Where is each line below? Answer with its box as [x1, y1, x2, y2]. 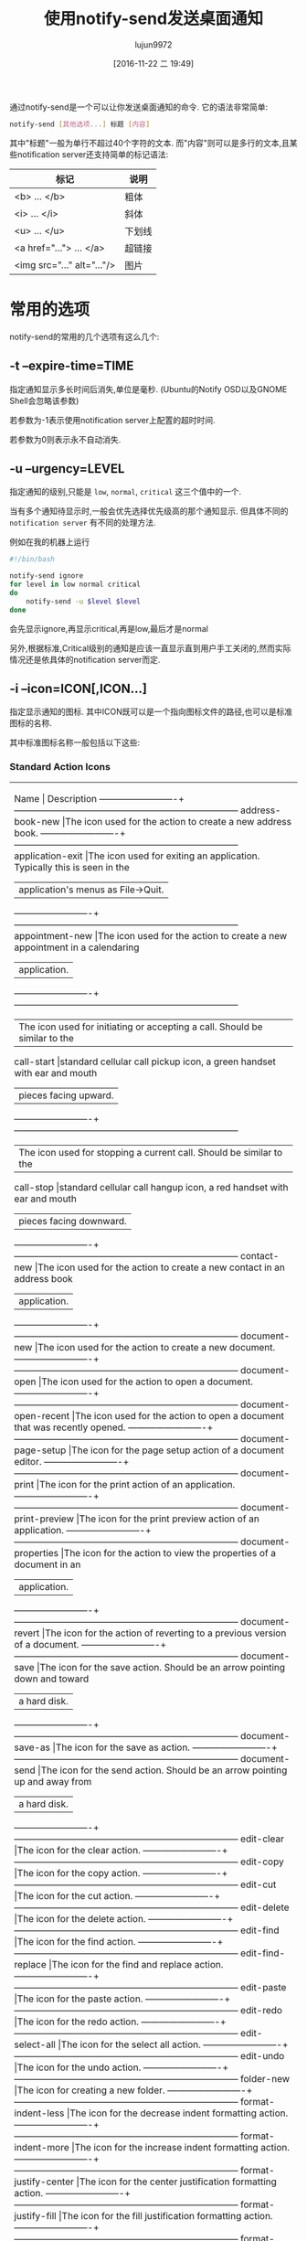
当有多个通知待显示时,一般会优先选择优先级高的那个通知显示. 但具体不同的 [9, 506, 290, 517]
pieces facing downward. [18, 1214, 128, 1227]
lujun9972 [134, 38, 173, 50]
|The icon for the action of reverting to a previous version [41, 1627, 287, 1639]
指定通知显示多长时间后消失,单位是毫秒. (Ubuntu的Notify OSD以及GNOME [9, 383, 288, 394]
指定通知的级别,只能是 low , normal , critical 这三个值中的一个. [9, 486, 242, 497]
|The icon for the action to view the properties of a [60, 1546, 277, 1559]
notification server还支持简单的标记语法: [16, 148, 169, 160]
